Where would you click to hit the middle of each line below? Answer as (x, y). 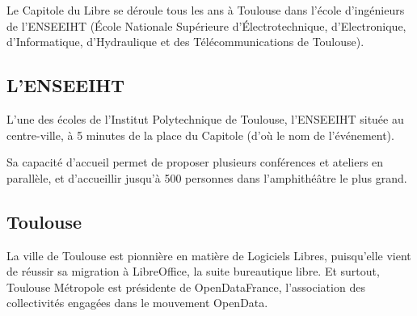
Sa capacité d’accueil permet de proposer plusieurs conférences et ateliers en (195, 162)
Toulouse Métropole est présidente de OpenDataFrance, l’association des (186, 287)
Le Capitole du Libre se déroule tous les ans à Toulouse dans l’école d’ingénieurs (206, 10)
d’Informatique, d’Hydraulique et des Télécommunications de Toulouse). (185, 42)
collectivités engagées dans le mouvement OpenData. (137, 303)
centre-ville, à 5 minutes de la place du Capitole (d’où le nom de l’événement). (200, 135)
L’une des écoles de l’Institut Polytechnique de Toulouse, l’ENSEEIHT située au (205, 118)
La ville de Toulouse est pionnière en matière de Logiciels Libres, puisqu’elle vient (209, 255)
